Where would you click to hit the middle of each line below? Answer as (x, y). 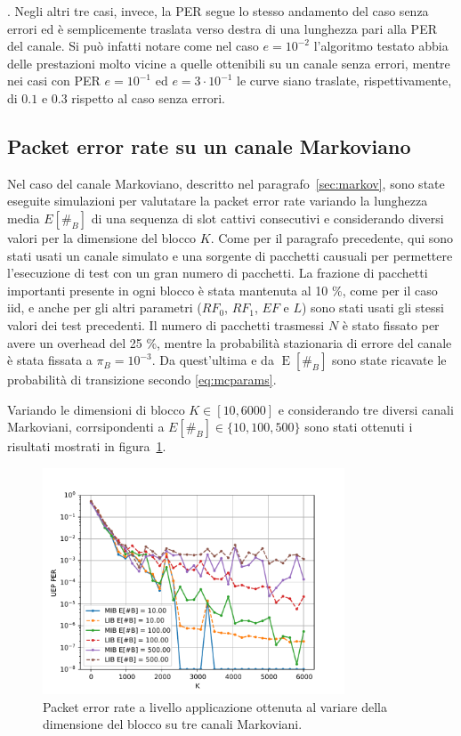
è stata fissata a (50, 360)
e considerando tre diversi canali (366, 409)
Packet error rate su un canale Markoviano (209, 146)
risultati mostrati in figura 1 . (87, 446)
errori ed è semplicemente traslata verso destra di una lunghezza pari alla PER (222, 28)
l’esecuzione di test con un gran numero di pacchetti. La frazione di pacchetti (218, 273)
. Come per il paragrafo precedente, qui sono (332, 237)
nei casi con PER (54, 81)
